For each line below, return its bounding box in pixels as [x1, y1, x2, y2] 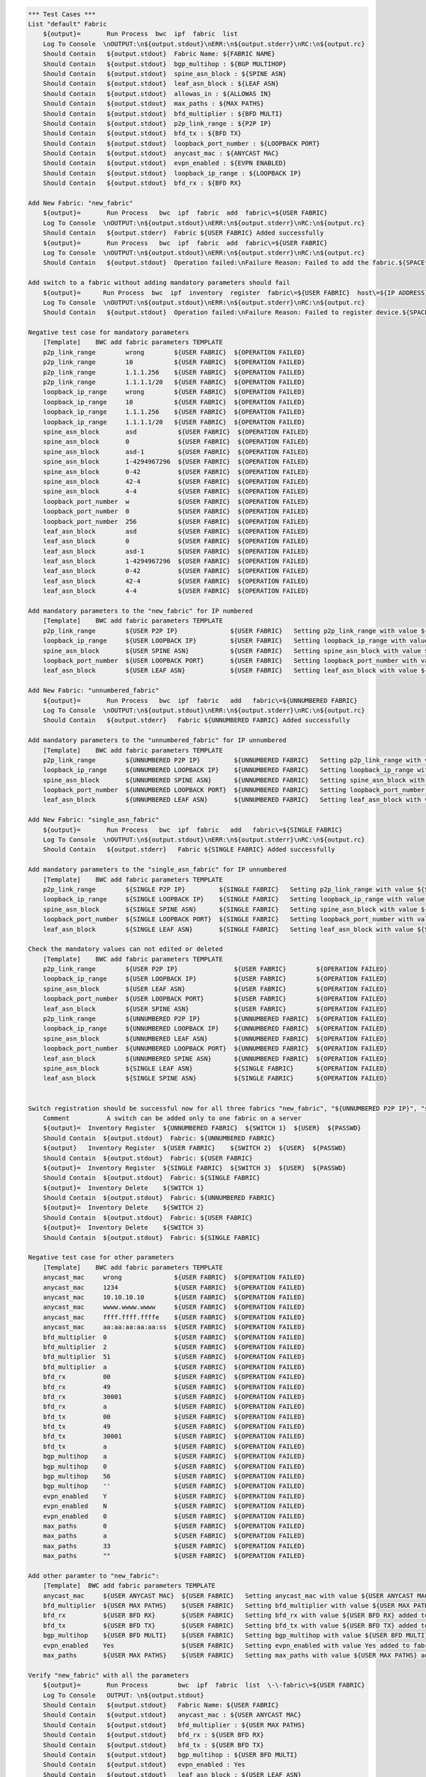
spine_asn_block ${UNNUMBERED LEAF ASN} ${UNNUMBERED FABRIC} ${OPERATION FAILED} [43, 1034, 388, 1043]
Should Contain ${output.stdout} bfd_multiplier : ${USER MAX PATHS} [43, 1721, 305, 1729]
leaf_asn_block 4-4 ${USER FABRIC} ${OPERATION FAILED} [43, 587, 309, 595]
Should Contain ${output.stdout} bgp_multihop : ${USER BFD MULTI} [43, 1751, 298, 1759]
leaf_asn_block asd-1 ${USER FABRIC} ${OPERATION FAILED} [43, 547, 309, 555]
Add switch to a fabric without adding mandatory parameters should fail [28, 279, 290, 287]
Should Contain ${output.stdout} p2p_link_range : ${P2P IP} [43, 119, 272, 127]
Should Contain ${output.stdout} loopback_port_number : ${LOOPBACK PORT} [43, 139, 321, 147]
